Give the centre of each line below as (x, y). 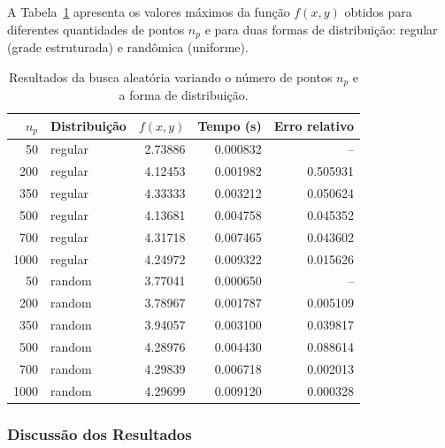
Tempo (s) (230, 126)
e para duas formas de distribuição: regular (321, 29)
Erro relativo (314, 126)
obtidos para (378, 11)
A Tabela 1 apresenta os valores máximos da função (149, 11)
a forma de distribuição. (184, 95)
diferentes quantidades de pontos (96, 29)
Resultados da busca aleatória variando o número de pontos (171, 76)
